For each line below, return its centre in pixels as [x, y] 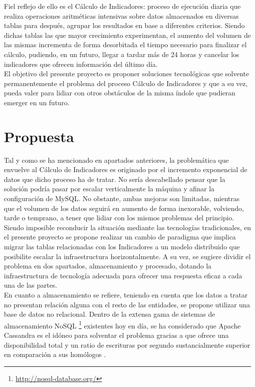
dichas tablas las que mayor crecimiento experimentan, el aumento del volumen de [127, 35]
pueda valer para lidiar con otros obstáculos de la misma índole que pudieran [120, 93]
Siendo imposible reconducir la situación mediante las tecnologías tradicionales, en [127, 227]
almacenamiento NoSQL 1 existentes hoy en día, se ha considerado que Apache [122, 325]
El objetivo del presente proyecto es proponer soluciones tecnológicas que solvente [127, 74]
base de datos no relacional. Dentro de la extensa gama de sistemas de [110, 314]
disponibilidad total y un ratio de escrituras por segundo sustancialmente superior [127, 344]
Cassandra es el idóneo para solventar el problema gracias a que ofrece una [116, 335]
